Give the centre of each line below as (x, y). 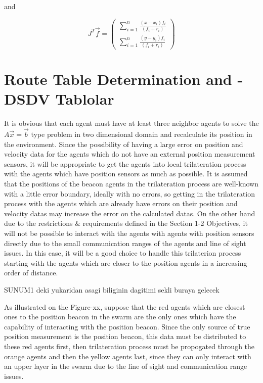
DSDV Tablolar (59, 99)
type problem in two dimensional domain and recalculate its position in (142, 134)
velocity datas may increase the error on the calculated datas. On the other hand (130, 213)
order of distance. (31, 273)
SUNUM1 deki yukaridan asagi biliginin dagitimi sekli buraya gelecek (112, 290)
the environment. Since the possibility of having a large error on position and (124, 144)
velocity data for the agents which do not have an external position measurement (130, 154)
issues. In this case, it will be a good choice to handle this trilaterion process (123, 253)
